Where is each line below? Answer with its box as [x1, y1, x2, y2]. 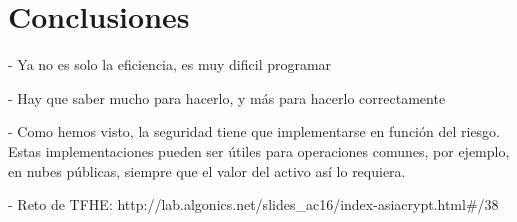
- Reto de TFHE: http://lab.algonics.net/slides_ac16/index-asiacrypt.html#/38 [8, 194, 499, 215]
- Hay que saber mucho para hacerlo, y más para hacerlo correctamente [8, 87, 446, 108]
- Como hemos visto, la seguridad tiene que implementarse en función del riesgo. [8, 121, 501, 142]
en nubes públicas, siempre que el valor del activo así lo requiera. [8, 160, 406, 181]
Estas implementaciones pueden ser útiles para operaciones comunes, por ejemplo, [8, 140, 510, 161]
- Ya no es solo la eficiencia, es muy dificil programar [8, 54, 332, 75]
